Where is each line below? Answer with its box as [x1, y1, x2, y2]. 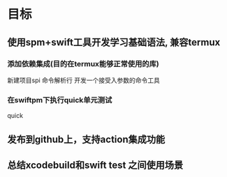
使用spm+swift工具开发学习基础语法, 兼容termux [7, 36, 221, 48]
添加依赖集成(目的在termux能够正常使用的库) [7, 59, 159, 68]
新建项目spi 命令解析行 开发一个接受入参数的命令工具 [7, 76, 161, 84]
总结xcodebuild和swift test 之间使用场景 [7, 159, 184, 171]
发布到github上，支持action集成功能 [7, 133, 166, 145]
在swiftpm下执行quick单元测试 [7, 95, 112, 105]
